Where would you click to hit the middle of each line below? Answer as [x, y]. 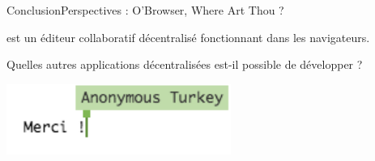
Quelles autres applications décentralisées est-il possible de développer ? [185, 64]
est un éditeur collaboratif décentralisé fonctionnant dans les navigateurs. [188, 37]
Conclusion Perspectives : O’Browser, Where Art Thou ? [145, 10]
